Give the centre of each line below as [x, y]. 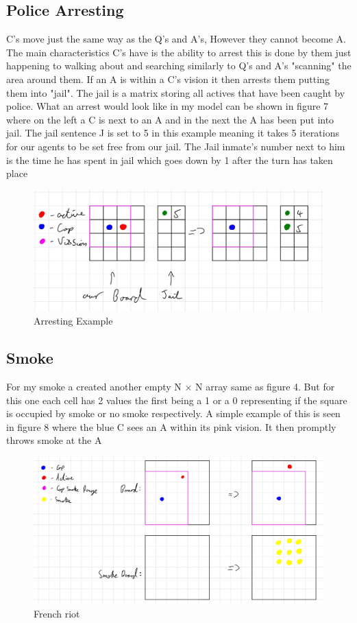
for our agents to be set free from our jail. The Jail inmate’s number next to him [176, 146]
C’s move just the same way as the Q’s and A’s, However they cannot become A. [176, 39]
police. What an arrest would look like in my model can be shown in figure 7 [168, 106]
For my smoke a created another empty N [94, 386]
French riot [57, 614]
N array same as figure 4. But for [265, 386]
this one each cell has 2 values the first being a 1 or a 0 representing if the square [177, 400]
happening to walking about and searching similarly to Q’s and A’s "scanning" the [179, 66]
